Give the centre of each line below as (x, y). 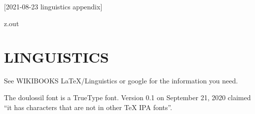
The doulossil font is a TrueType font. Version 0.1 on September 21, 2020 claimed (127, 97)
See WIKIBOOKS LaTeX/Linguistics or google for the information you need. (121, 81)
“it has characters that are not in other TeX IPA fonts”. (88, 107)
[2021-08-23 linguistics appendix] (53, 6)
